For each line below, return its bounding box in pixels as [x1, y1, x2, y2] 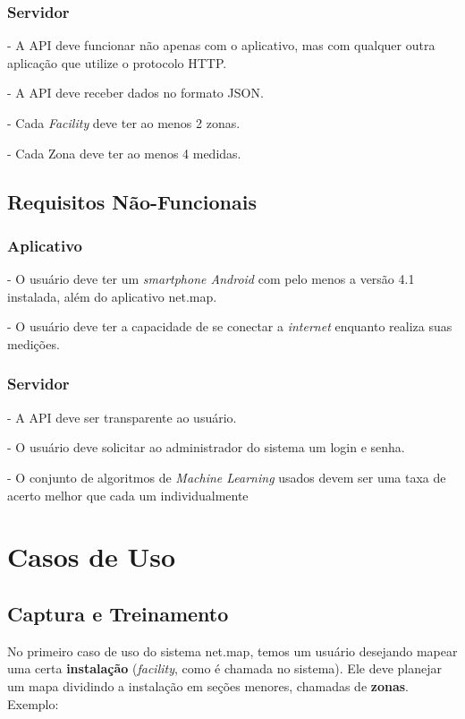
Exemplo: [7, 694, 59, 713]
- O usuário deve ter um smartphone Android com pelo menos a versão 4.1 [7, 270, 415, 288]
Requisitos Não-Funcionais [7, 187, 258, 215]
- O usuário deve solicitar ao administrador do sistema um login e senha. [7, 438, 405, 457]
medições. [7, 334, 60, 353]
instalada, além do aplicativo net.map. [7, 287, 217, 305]
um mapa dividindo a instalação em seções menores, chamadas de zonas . [7, 676, 410, 695]
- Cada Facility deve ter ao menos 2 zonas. [7, 114, 241, 132]
